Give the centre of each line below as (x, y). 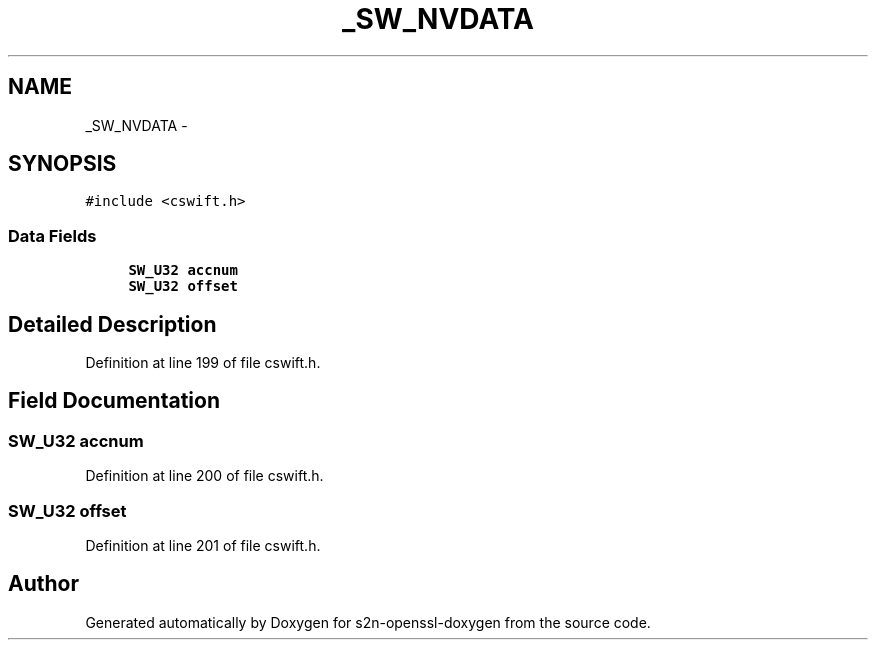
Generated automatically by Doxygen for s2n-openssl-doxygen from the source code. (368, 622)
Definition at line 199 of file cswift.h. (203, 363)
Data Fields (52, 235)
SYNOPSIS (62, 164)
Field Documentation (114, 401)
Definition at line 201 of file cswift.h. (203, 545)
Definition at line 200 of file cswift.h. (204, 476)
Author (43, 584)
